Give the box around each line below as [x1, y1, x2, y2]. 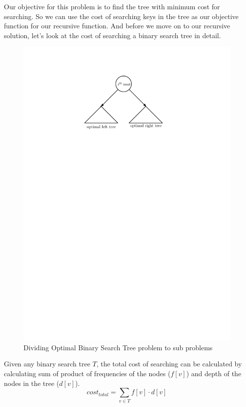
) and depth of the [186, 368, 242, 379]
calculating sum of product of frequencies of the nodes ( [4, 368, 171, 379]
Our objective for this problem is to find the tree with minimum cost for [4, 1, 220, 11]
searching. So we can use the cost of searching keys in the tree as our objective [4, 11, 239, 21]
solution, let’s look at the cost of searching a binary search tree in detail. [4, 30, 221, 40]
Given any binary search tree [4, 359, 90, 369]
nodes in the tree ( [4, 378, 60, 388]
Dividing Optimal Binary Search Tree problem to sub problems [23, 342, 213, 352]
